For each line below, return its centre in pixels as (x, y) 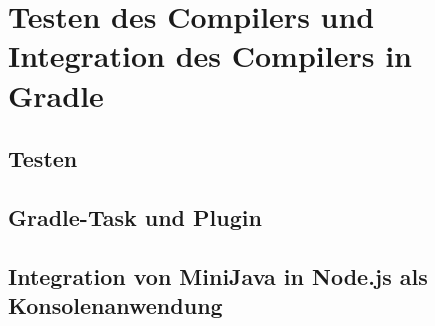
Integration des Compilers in (210, 55)
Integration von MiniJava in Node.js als (218, 275)
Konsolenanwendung (115, 305)
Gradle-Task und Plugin (135, 216)
